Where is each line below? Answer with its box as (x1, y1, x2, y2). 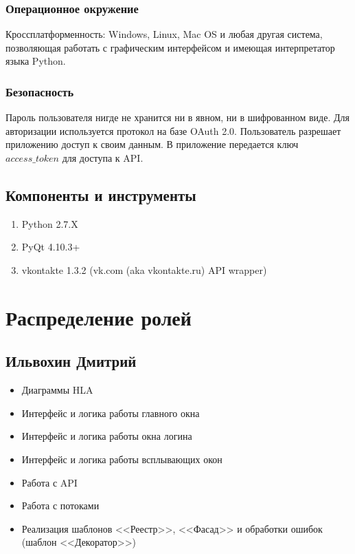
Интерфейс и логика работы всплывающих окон (21, 451, 222, 466)
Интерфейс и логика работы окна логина (21, 429, 192, 443)
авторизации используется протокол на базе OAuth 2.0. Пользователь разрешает (5, 123, 341, 138)
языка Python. (5, 54, 66, 68)
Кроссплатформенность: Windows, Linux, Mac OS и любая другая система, (5, 27, 323, 41)
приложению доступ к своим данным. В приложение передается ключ (5, 137, 299, 151)
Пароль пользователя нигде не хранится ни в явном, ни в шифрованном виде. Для (5, 110, 350, 125)
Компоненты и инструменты (5, 184, 196, 205)
